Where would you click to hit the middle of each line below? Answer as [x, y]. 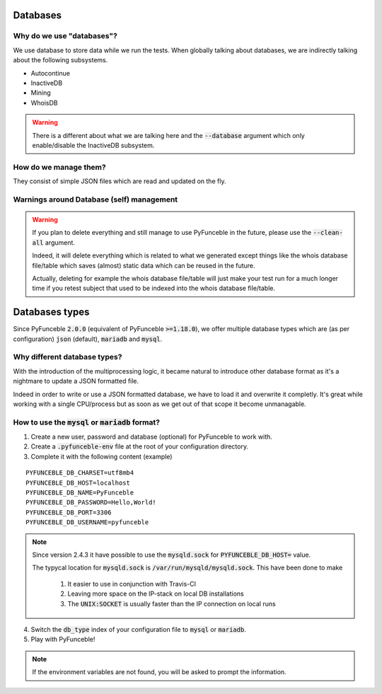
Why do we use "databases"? [65, 36]
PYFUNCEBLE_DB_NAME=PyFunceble [80, 493]
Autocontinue [51, 73]
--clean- [328, 233]
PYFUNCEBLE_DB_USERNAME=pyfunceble [87, 522]
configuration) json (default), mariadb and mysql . [88, 339]
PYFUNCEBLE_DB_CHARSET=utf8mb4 [80, 473]
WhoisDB [44, 103]
